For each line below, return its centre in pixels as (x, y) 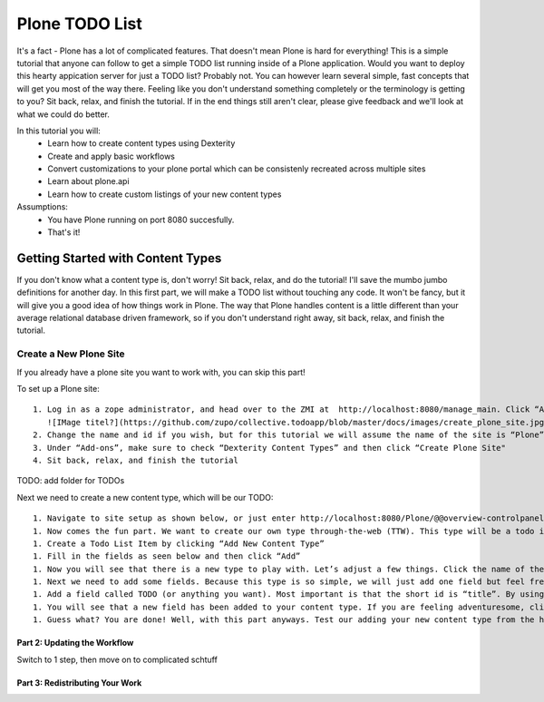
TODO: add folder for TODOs (71, 481)
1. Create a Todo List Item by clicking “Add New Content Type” (179, 543)
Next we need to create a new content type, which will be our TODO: (145, 497)
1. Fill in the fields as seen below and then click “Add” (167, 556)
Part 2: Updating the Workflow (75, 643)
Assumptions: (42, 207)
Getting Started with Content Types (119, 258)
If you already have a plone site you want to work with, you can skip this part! (161, 372)
